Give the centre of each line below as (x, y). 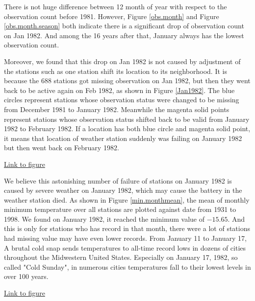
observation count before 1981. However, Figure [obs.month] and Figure (112, 16)
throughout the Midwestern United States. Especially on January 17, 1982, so (121, 257)
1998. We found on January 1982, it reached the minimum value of (104, 219)
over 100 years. (26, 276)
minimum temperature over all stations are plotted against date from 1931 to (120, 209)
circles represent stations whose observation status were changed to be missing (122, 100)
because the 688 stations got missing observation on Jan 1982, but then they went (127, 81)
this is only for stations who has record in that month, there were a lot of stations (127, 228)
